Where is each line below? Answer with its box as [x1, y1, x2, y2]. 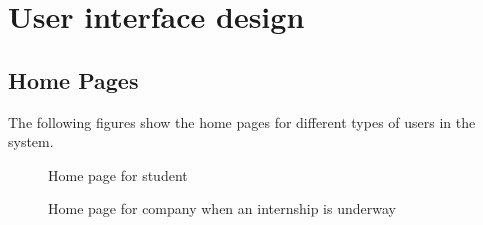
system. [8, 131, 54, 152]
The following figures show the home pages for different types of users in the [8, 111, 476, 132]
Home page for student [48, 164, 188, 185]
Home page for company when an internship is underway [48, 198, 396, 219]
